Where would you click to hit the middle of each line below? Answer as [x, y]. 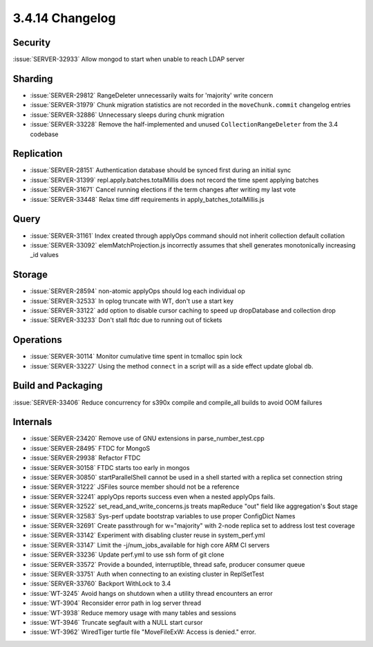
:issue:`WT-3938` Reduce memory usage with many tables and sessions [133, 612]
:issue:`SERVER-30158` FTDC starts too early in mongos [110, 467]
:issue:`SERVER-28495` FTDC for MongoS [90, 448]
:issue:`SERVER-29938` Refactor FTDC [85, 458]
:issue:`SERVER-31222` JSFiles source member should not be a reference [135, 487]
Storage [30, 275]
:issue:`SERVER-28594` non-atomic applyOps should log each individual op [137, 291]
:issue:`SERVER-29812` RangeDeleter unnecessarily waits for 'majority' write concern [152, 95]
